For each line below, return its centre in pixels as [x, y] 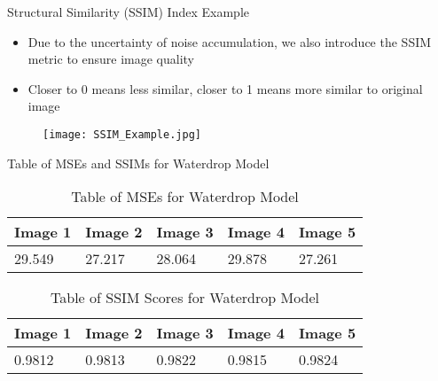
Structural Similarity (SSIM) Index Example [128, 12]
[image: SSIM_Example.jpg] [122, 134]
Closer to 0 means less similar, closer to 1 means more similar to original [225, 88]
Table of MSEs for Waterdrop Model [185, 197]
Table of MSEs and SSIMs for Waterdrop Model [138, 163]
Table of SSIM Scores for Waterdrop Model [185, 298]
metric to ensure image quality [111, 59]
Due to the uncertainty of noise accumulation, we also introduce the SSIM [230, 41]
